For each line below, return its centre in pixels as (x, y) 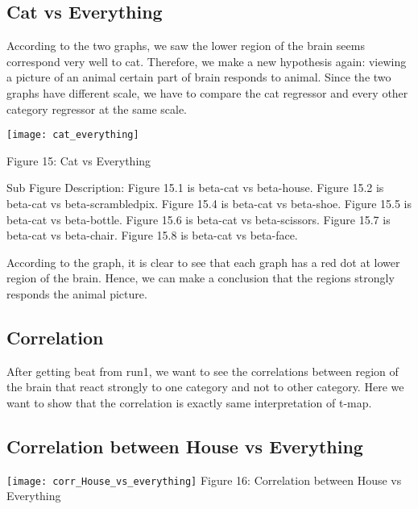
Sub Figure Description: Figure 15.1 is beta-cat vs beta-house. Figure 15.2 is (195, 188)
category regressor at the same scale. (97, 108)
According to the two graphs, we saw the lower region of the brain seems (186, 46)
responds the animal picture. (77, 293)
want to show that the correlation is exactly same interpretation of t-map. (189, 402)
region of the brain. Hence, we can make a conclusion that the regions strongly (201, 278)
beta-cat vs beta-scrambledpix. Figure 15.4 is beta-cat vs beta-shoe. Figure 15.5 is (209, 204)
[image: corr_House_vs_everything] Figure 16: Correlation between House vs (204, 480)
